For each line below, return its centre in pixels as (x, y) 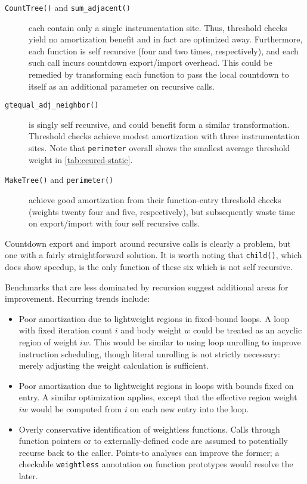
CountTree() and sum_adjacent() (68, 7)
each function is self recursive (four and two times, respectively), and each (164, 50)
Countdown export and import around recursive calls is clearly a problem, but (148, 243)
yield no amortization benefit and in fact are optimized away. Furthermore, (166, 39)
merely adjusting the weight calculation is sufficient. (114, 365)
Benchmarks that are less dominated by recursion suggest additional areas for (147, 287)
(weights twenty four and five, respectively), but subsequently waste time (162, 211)
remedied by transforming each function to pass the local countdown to (159, 74)
